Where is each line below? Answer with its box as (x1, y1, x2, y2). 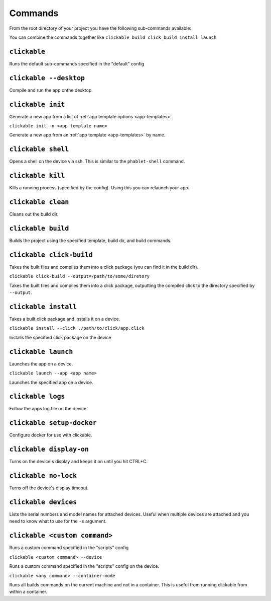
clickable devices (9, 498, 77, 506)
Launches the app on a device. (9, 360, 73, 367)
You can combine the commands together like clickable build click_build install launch (9, 34, 217, 40)
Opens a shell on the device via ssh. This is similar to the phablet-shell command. (9, 159, 185, 165)
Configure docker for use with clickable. (9, 432, 92, 438)
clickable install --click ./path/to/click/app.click (9, 325, 145, 331)
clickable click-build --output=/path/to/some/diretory (9, 273, 150, 279)
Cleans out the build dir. (9, 211, 59, 217)
